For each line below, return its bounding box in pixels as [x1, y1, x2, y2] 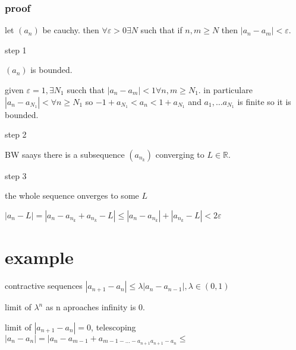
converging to [155, 148, 204, 160]
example [5, 245, 74, 269]
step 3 [5, 169, 27, 182]
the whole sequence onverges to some [5, 189, 139, 202]
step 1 [5, 43, 27, 56]
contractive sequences [5, 279, 83, 292]
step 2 [5, 128, 27, 141]
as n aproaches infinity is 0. [45, 301, 146, 313]
